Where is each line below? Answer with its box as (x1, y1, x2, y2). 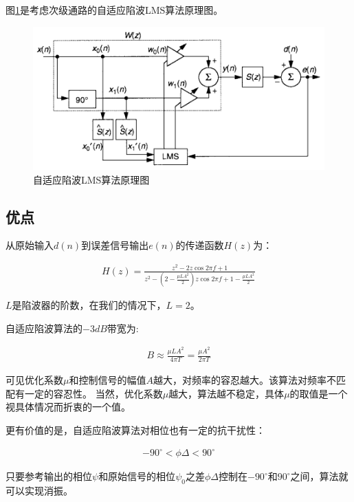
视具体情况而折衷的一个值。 (5, 400, 131, 414)
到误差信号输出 (81, 238, 149, 252)
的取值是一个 (289, 386, 348, 400)
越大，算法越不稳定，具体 (168, 386, 285, 400)
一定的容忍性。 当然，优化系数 (24, 386, 163, 400)
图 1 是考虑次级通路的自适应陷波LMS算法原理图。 (5, 3, 223, 17)
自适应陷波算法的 (5, 320, 82, 335)
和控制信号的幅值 (69, 373, 146, 387)
